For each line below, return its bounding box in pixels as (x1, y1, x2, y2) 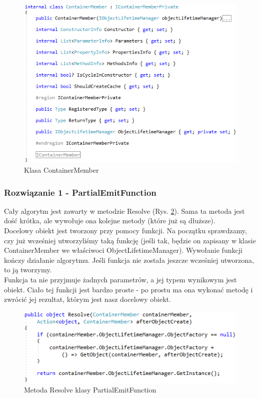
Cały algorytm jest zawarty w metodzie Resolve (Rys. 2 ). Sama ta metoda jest (4, 205, 245, 216)
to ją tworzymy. (4, 264, 52, 275)
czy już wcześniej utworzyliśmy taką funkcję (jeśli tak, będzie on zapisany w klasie (4, 235, 256, 245)
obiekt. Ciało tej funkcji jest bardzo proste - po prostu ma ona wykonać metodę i (4, 284, 253, 294)
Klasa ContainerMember (24, 165, 99, 175)
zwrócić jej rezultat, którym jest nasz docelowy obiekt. (4, 294, 171, 304)
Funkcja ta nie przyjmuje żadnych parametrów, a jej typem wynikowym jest (4, 274, 237, 284)
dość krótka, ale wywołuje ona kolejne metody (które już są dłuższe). (4, 215, 215, 226)
